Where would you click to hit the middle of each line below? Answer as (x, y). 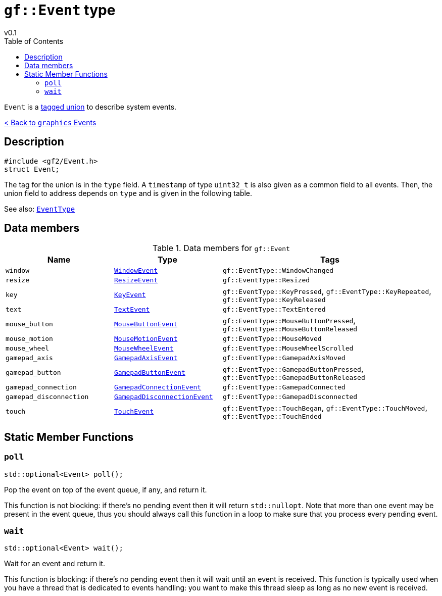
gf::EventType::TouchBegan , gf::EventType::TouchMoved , (325, 408)
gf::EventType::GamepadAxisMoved (284, 358)
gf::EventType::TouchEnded (272, 417)
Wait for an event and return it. (55, 564)
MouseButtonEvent (146, 324)
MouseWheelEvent (144, 349)
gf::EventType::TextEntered (274, 310)
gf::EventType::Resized (266, 280)
